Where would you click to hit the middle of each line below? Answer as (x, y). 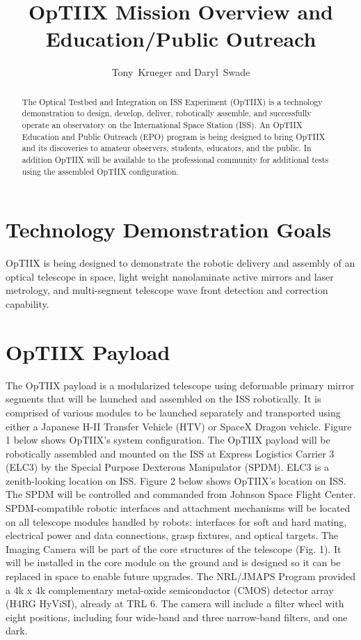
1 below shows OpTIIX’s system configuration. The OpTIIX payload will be (168, 440)
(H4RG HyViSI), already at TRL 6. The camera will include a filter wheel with (175, 603)
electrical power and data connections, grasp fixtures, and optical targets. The (172, 535)
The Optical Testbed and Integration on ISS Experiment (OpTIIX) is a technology (172, 101)
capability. (27, 304)
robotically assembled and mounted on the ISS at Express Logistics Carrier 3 (170, 453)
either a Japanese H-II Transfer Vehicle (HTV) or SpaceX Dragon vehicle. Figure (179, 426)
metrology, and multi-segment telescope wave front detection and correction (167, 290)
